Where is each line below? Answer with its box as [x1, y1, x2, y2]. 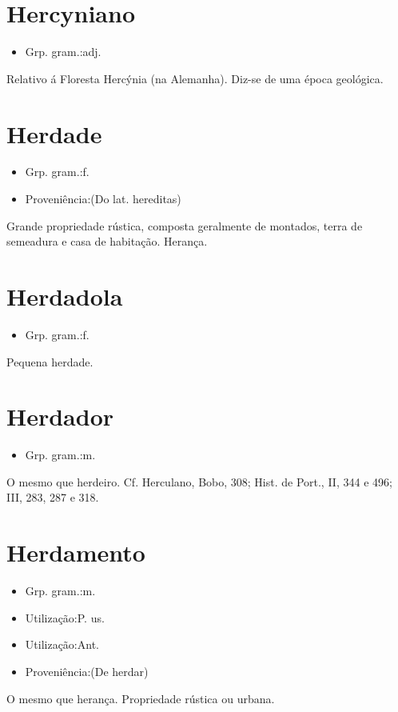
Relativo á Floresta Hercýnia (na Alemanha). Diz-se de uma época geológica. [6, 70, 384, 86]
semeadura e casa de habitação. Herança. [6, 233, 208, 250]
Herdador [6, 400, 114, 433]
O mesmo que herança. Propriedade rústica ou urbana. [6, 690, 275, 706]
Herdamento [6, 536, 145, 569]
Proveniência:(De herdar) [25, 662, 149, 679]
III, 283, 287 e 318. [6, 489, 99, 506]
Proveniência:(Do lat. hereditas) [25, 190, 181, 207]
